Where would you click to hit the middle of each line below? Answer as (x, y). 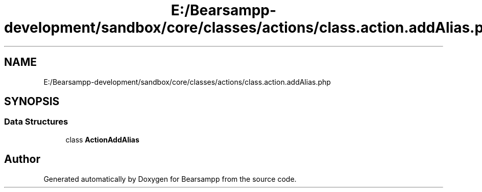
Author (22, 159)
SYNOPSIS (32, 102)
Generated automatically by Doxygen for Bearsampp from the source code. (170, 179)
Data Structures (36, 122)
